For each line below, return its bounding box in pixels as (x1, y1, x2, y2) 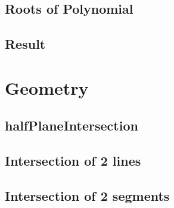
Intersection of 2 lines (5, 151, 141, 170)
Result (5, 35, 46, 53)
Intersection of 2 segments (5, 186, 170, 204)
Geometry (5, 75, 89, 100)
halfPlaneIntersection (5, 116, 138, 135)
